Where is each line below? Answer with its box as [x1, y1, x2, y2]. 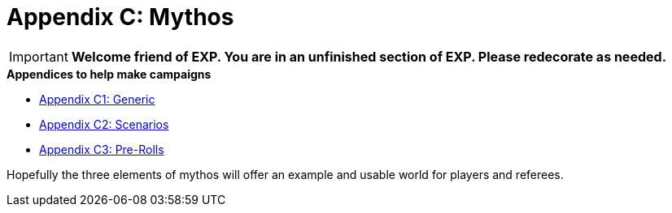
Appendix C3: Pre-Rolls [39, 142, 164, 156]
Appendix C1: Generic [39, 92, 155, 106]
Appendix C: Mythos [7, 3, 234, 31]
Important [9, 48, 68, 65]
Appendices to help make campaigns [7, 66, 212, 81]
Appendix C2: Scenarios [39, 117, 169, 131]
